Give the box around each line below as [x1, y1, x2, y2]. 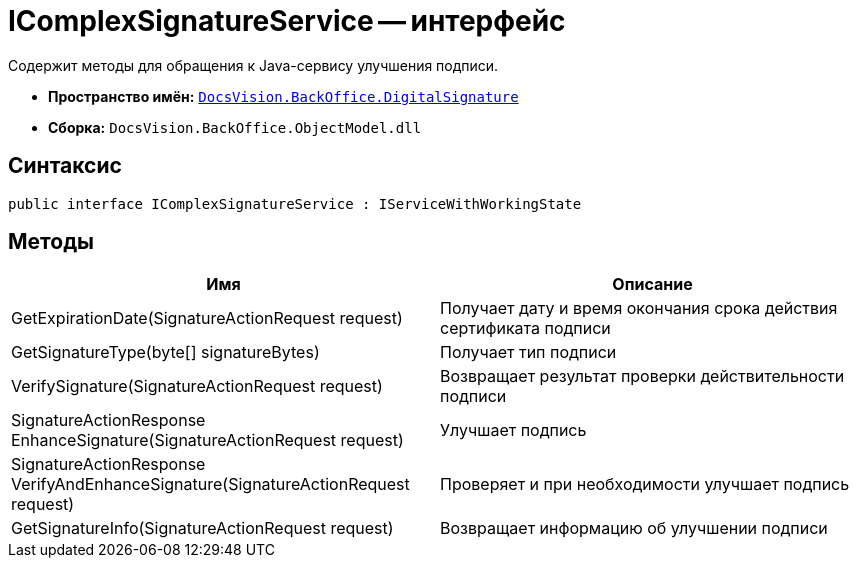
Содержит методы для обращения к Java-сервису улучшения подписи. [8, 56, 499, 74]
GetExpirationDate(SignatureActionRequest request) [11, 308, 403, 329]
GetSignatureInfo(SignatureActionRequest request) [11, 518, 394, 539]
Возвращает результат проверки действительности [440, 366, 845, 387]
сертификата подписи [440, 318, 611, 339]
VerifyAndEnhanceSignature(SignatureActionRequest [11, 474, 410, 495]
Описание [612, 274, 693, 295]
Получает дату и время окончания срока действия [440, 298, 838, 319]
